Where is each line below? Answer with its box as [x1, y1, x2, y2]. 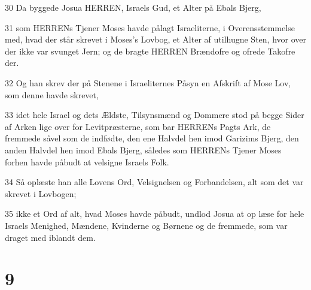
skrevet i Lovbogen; [5, 187, 77, 200]
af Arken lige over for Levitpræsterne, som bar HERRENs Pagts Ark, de [5, 120, 271, 132]
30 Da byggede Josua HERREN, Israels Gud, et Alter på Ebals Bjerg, [5, 1, 261, 13]
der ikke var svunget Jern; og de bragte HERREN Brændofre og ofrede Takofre [5, 44, 295, 57]
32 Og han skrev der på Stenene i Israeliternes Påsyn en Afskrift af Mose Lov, [5, 76, 291, 89]
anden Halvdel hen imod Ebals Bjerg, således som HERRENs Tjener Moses [5, 143, 282, 156]
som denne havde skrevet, [5, 88, 99, 101]
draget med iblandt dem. [5, 231, 96, 243]
